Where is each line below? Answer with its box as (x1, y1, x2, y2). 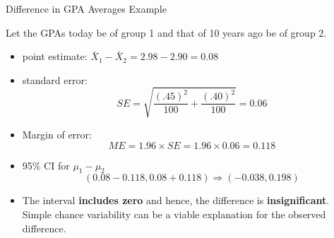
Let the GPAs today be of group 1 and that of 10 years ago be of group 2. (6, 25, 327, 40)
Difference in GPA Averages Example (6, 1, 167, 16)
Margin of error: (22, 126, 92, 141)
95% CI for (22, 157, 70, 172)
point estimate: (22, 49, 88, 64)
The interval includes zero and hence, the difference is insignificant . (22, 193, 330, 208)
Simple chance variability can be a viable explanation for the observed (22, 206, 326, 221)
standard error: (22, 72, 88, 87)
